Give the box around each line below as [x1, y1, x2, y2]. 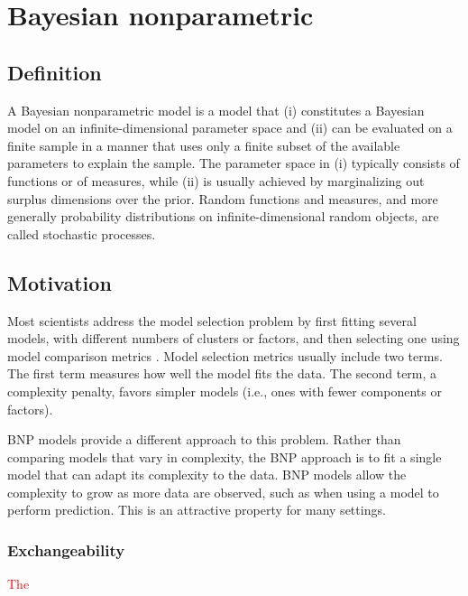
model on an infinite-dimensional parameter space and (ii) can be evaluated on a [7, 118, 453, 137]
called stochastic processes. [7, 224, 156, 243]
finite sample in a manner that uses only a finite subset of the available [7, 135, 400, 154]
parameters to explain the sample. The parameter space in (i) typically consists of [7, 154, 460, 172]
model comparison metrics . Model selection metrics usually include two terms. [7, 346, 443, 365]
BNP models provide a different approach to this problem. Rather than [7, 430, 401, 449]
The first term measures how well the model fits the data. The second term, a [7, 364, 437, 383]
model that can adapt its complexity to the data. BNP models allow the [7, 465, 407, 484]
